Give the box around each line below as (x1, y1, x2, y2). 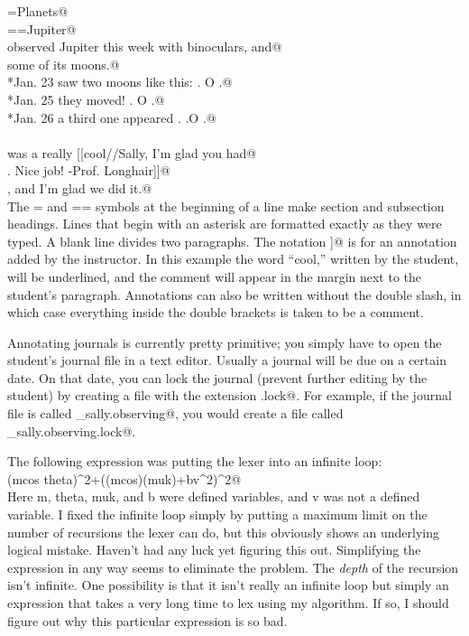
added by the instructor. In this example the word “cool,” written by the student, (7, 249, 459, 268)
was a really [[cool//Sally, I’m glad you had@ (7, 143, 257, 162)
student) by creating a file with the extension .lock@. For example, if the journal (7, 386, 452, 405)
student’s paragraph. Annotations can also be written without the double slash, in (7, 285, 462, 304)
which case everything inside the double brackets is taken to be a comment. (7, 303, 424, 322)
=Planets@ (7, 2, 69, 20)
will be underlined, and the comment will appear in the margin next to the (7, 267, 422, 285)
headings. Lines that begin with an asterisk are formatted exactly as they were (7, 214, 442, 233)
